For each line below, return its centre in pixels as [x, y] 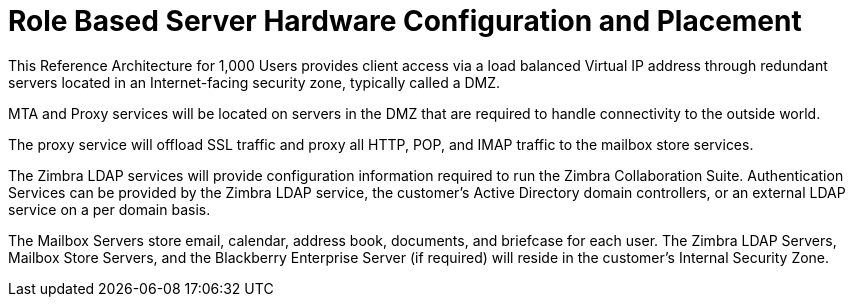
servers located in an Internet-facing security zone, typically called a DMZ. [254, 82]
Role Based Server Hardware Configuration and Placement [405, 21]
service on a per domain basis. [109, 209]
